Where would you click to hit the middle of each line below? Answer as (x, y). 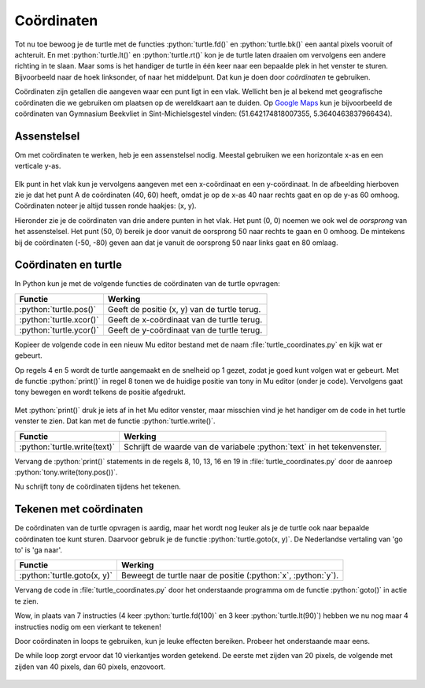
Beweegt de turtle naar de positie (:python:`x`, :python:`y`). (230, 575)
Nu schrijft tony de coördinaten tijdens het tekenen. (98, 487)
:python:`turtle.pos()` (58, 309)
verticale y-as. (38, 166)
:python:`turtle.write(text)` (67, 447)
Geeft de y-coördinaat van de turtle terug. (185, 329)
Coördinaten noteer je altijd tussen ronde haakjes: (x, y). (105, 206)
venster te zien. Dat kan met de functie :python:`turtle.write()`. (115, 421)
